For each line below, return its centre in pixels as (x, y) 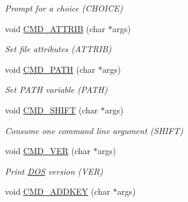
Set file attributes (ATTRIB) (58, 49)
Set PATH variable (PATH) (56, 89)
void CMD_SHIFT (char (52, 109)
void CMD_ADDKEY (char (58, 191)
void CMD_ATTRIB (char (55, 28)
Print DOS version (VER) (54, 171)
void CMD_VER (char (48, 151)
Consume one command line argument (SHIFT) (94, 130)
